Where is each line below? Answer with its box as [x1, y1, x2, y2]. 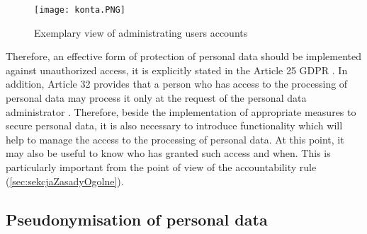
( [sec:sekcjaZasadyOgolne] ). [6, 173, 124, 188]
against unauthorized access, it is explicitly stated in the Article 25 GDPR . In [6, 62, 348, 77]
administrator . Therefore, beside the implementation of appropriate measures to [6, 104, 356, 119]
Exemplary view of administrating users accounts [34, 25, 248, 40]
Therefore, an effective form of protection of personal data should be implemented [6, 49, 362, 64]
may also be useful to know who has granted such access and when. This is [6, 146, 331, 160]
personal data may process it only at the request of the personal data [6, 90, 307, 105]
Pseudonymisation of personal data [6, 208, 268, 230]
